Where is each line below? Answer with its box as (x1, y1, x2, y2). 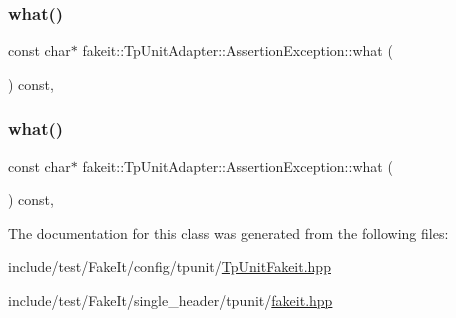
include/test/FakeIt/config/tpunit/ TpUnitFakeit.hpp (8, 256, 331, 277)
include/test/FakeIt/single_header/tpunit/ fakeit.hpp (8, 290, 333, 310)
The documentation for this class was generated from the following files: (8, 222, 449, 243)
